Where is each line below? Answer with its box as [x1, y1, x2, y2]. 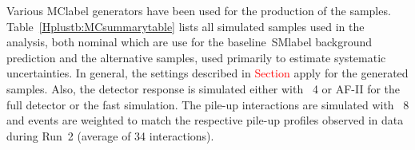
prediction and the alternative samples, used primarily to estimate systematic [6, 49, 386, 65]
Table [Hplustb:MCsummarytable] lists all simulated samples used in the [6, 18, 365, 34]
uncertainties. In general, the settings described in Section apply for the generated [6, 65, 409, 81]
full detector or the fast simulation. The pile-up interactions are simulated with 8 [6, 96, 409, 112]
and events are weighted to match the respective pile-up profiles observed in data [6, 112, 404, 128]
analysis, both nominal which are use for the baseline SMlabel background [6, 34, 373, 50]
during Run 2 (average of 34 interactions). [6, 127, 214, 144]
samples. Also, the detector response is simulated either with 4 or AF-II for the [6, 80, 401, 97]
